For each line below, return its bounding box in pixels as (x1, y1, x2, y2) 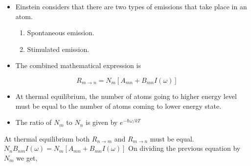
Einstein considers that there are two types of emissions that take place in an (15, 1, 247, 11)
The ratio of (15, 117, 52, 127)
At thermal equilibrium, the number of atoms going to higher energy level (15, 91, 237, 101)
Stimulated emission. (27, 44, 90, 54)
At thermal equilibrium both (4, 133, 90, 143)
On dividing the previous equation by (128, 143, 241, 153)
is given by (86, 117, 118, 127)
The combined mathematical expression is (15, 60, 141, 71)
